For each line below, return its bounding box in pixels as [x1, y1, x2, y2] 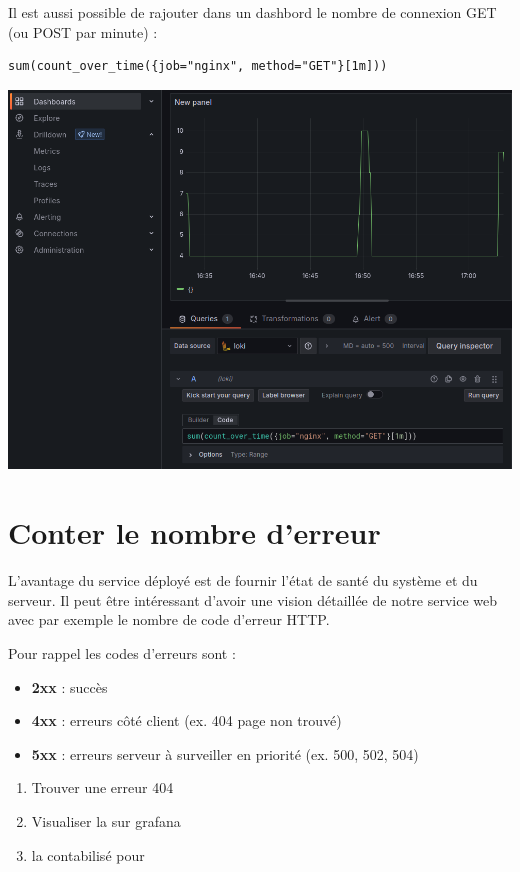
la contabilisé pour [31, 844, 145, 865]
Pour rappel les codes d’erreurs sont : [8, 642, 236, 663]
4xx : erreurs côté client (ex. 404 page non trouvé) [31, 710, 342, 731]
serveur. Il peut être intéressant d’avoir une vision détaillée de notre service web [8, 589, 498, 610]
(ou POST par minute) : [8, 21, 158, 42]
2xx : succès [31, 676, 108, 697]
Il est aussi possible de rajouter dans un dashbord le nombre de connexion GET [8, 2, 497, 22]
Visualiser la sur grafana [31, 810, 181, 831]
